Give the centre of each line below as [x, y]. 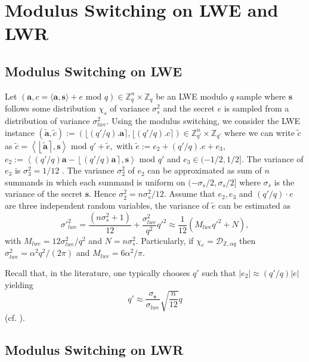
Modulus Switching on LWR [94, 349]
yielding [19, 284]
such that [219, 273]
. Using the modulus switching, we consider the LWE [203, 121]
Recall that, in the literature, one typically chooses [98, 273]
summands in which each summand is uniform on [95, 182]
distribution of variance [47, 121]
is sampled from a [257, 108]
